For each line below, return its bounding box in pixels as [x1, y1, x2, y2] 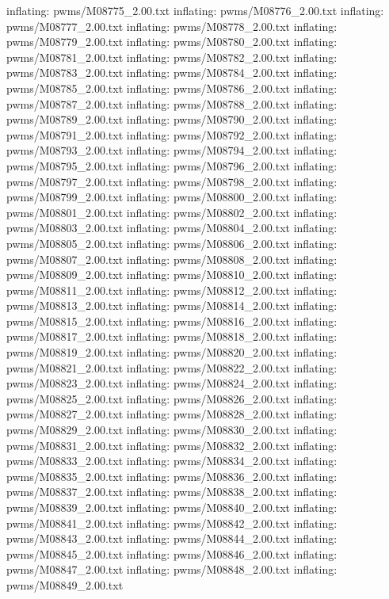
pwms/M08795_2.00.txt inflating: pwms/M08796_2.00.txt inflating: [6, 157, 338, 174]
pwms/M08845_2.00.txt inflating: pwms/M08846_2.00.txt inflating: [6, 545, 338, 562]
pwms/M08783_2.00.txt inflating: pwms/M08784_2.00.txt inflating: [6, 64, 338, 81]
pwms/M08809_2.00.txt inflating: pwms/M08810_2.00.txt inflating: [6, 266, 338, 283]
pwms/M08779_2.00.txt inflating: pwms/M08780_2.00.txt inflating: [6, 33, 338, 50]
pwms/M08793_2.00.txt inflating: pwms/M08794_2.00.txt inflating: [6, 142, 338, 158]
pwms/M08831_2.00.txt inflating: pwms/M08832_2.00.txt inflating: [6, 437, 338, 453]
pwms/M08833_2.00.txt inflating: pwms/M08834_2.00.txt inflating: [6, 452, 338, 469]
